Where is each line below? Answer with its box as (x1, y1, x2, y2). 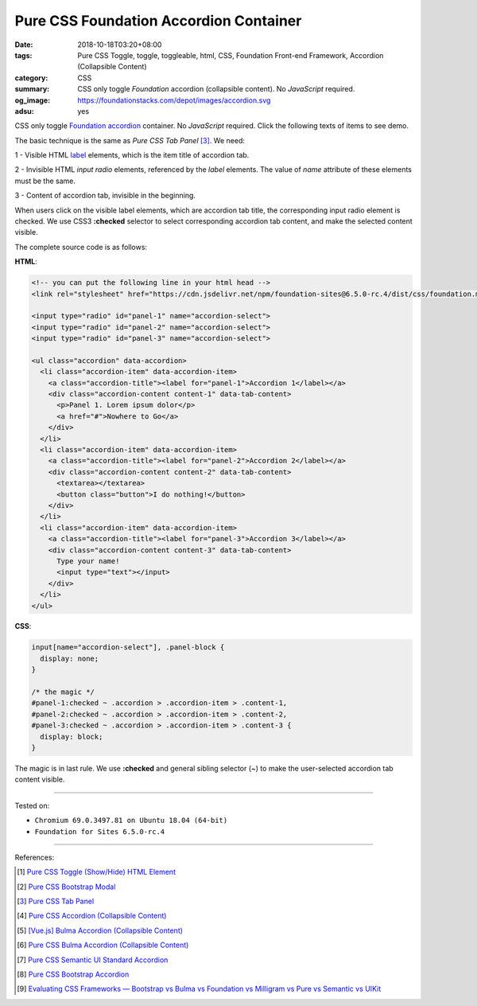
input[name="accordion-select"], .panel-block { (31, 643, 225, 652)
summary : (14, 84, 50, 94)
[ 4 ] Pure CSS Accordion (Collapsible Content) (17, 911, 167, 921)
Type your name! (56, 556, 120, 565)
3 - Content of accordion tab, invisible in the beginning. (14, 191, 196, 201)
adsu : (14, 106, 35, 115)
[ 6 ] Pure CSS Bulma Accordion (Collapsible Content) (17, 940, 189, 950)
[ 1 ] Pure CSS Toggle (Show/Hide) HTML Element (17, 868, 176, 877)
